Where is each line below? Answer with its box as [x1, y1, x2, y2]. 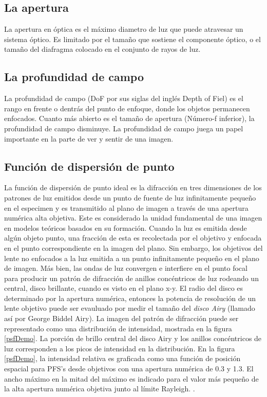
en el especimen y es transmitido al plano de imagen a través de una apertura [4, 202, 249, 213]
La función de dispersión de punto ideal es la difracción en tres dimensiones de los [4, 182, 262, 193]
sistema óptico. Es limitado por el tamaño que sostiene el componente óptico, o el [4, 33, 261, 44]
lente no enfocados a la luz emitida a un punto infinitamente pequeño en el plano [4, 252, 259, 263]
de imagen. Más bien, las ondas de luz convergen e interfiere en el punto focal [4, 263, 247, 273]
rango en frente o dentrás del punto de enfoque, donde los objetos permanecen [4, 103, 250, 113]
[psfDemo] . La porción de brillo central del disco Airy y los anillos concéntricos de [4, 333, 262, 344]
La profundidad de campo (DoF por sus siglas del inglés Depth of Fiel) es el [4, 93, 243, 104]
